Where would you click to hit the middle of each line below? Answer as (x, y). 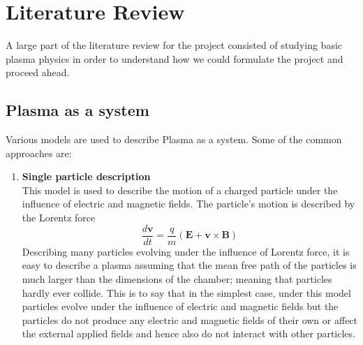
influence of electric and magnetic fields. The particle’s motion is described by (188, 204)
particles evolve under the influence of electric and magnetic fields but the (180, 306)
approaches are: (39, 153)
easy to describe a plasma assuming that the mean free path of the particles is (189, 265)
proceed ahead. (38, 72)
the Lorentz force (59, 218)
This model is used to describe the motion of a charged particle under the (180, 190)
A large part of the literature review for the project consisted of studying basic (174, 45)
